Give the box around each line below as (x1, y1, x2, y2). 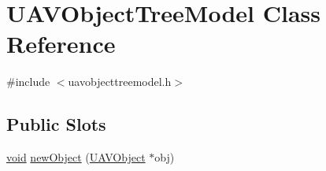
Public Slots (6, 112, 106, 136)
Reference (6, 28, 116, 60)
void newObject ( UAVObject (6, 149, 146, 165)
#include (6, 73, 50, 90)
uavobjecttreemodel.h (68, 73, 172, 90)
